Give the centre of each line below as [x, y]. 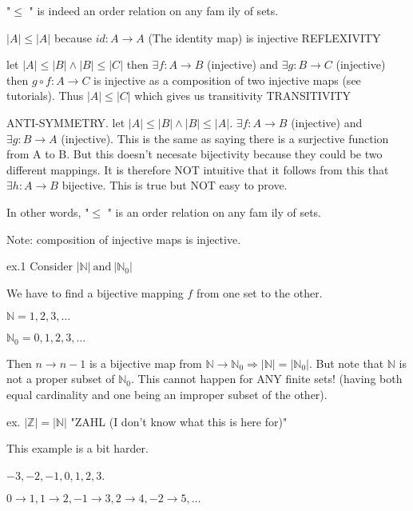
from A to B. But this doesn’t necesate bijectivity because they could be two [195, 154]
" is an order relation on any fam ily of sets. [214, 212]
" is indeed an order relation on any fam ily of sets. [154, 10]
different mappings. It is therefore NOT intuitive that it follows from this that [198, 169]
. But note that [346, 363]
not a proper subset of [61, 379]
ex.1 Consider [40, 266]
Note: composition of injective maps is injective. [124, 239]
